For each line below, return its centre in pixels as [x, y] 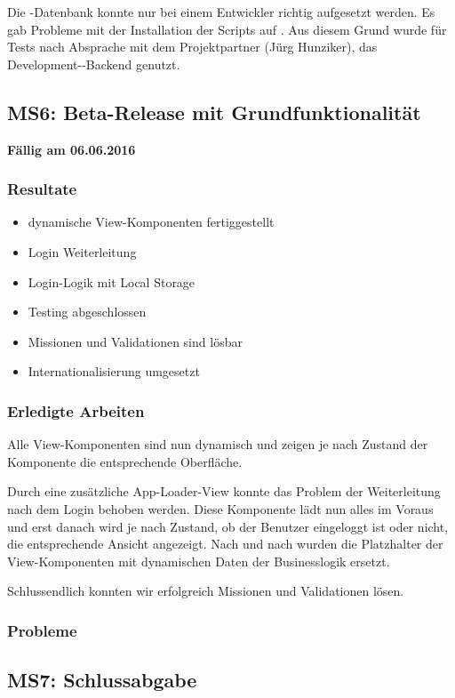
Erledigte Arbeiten [76, 410]
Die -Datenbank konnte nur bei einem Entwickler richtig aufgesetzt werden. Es [221, 12]
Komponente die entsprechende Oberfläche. [125, 461]
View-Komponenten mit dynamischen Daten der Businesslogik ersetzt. [199, 561]
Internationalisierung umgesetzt [114, 371]
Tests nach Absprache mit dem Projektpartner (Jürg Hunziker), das [192, 47]
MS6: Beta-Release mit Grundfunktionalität [214, 112]
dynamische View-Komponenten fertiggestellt [151, 222]
